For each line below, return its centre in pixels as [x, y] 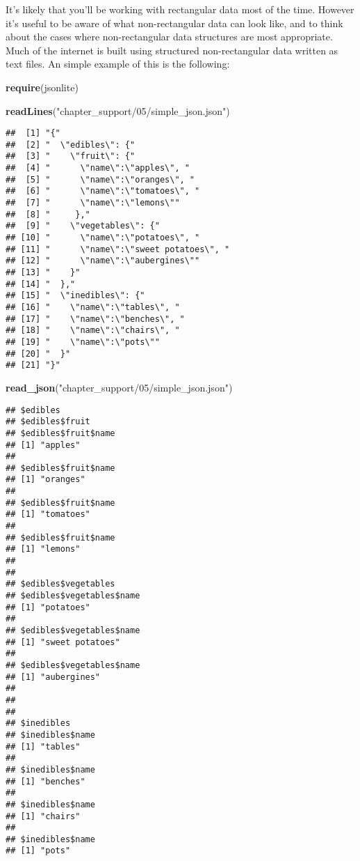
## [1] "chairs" [43, 816]
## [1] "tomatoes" [48, 514]
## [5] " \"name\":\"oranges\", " [100, 179]
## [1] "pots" [38, 851]
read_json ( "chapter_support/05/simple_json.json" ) [119, 387]
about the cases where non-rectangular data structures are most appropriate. [169, 37]
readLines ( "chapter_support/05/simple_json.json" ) [118, 110]
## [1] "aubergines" [53, 677]
